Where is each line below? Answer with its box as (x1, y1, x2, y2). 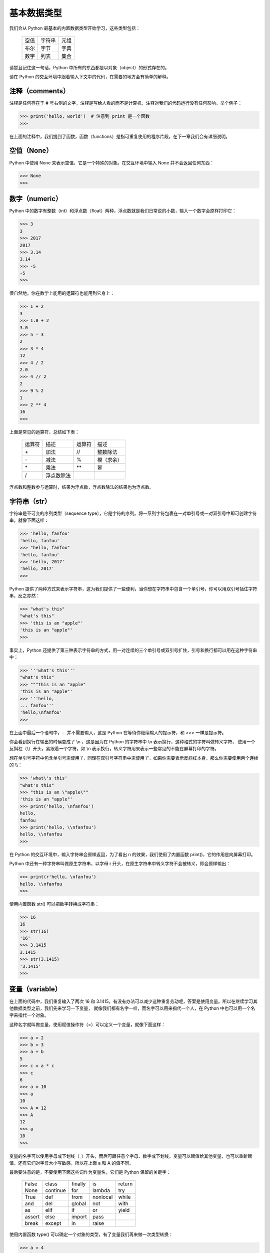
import (71, 1213, 87, 1220)
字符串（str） (9, 497, 51, 506)
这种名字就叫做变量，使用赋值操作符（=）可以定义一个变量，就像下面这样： (9, 1021, 166, 1027)
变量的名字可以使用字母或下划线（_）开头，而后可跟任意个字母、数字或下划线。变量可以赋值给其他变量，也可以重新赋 (9, 1153, 252, 1159)
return (118, 1180, 133, 1187)
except (45, 1219, 61, 1226)
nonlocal (92, 1193, 113, 1200)
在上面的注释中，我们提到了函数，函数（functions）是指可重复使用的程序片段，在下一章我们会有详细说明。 (9, 133, 230, 139)
